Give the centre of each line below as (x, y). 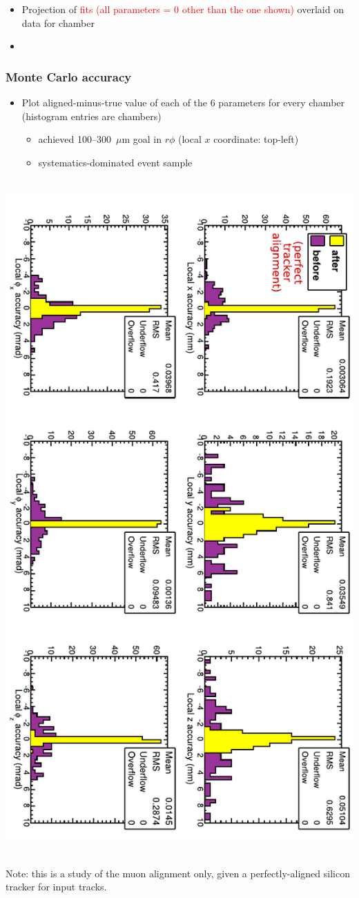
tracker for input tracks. (56, 887)
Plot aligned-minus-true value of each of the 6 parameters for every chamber (183, 102)
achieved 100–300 (75, 139)
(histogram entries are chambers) (91, 116)
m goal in (142, 139)
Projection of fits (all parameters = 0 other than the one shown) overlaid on (183, 9)
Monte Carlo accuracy (69, 76)
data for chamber (58, 22)
